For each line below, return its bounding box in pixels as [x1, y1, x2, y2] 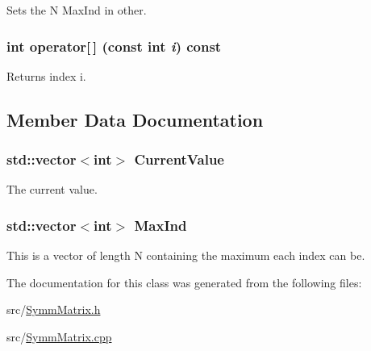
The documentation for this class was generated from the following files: [6, 274, 362, 290]
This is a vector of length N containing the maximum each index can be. [6, 247, 365, 264]
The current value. [6, 181, 98, 198]
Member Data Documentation [6, 107, 264, 132]
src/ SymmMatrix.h [6, 301, 101, 318]
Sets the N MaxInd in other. [6, 2, 147, 18]
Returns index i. [6, 67, 86, 84]
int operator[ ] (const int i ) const [6, 36, 222, 56]
